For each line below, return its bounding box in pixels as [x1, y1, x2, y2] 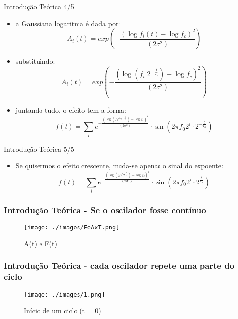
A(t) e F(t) [24, 238, 57, 248]
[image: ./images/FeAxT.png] [24, 224, 119, 231]
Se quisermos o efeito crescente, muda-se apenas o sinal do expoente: [15, 160, 223, 171]
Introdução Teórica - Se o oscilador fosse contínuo [4, 203, 206, 216]
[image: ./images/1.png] [24, 291, 105, 298]
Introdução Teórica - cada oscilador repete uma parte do [4, 259, 235, 272]
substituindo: [15, 56, 55, 66]
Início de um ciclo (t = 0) [24, 305, 101, 316]
